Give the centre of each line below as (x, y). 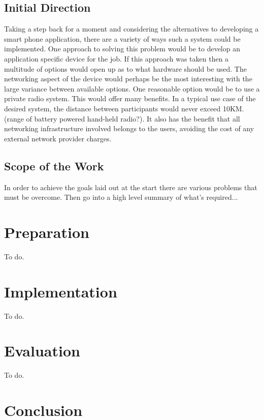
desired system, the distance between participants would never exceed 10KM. (124, 108)
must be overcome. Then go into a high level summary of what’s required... (121, 197)
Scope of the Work (54, 166)
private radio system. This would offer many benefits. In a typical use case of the (130, 98)
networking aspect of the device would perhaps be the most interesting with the (128, 79)
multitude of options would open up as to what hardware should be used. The (125, 68)
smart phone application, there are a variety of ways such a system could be (122, 38)
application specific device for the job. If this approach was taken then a (117, 58)
